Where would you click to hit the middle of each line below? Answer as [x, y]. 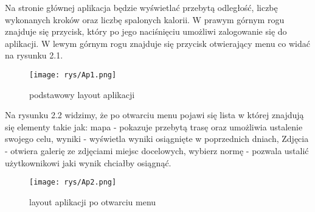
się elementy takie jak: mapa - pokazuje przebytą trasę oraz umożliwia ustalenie [154, 126]
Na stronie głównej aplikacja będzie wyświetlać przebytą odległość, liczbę [141, 7]
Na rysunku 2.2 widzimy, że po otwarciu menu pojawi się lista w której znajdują [154, 115]
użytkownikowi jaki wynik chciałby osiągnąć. [88, 162]
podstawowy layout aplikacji [82, 94]
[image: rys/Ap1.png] [73, 75]
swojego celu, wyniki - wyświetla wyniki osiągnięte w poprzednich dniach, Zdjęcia [157, 139]
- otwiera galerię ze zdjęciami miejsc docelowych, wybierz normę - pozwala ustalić [157, 150]
